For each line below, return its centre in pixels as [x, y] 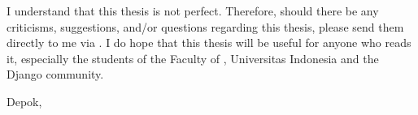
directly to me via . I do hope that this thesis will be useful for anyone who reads [209, 43]
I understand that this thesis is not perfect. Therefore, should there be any [193, 11]
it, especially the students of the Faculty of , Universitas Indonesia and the [193, 58]
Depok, [24, 101]
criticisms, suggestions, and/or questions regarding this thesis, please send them [205, 26]
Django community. [55, 74]
